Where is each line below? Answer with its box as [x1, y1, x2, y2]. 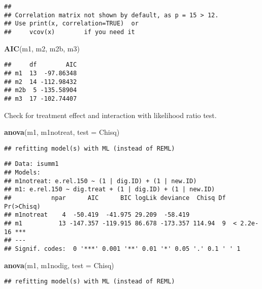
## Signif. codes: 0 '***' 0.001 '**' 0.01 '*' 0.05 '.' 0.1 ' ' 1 [4, 245, 241, 252]
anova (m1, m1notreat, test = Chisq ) [4, 127, 120, 137]
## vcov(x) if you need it [4, 28, 135, 36]
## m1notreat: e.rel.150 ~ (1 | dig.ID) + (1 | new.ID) [4, 177, 197, 185]
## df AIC [4, 61, 77, 69]
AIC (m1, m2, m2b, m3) [4, 43, 80, 53]
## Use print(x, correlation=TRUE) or [4, 20, 139, 27]
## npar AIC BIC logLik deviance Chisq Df [4, 194, 226, 201]
